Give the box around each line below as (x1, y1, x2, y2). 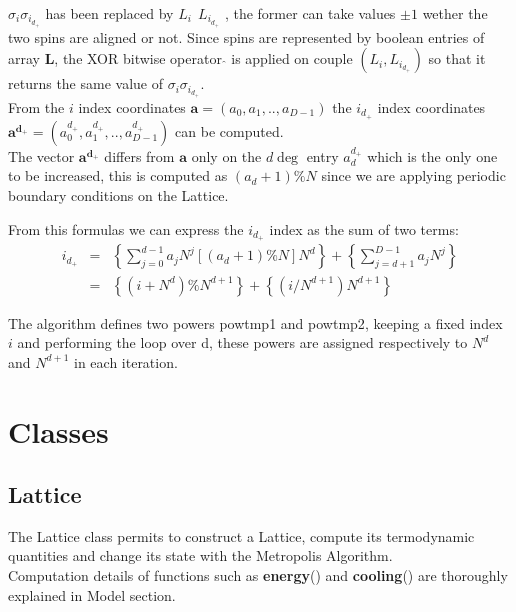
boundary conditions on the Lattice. (8, 185, 229, 206)
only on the (191, 145, 262, 166)
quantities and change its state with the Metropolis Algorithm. (8, 545, 393, 566)
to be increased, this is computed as (8, 165, 228, 186)
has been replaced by (45, 3, 174, 23)
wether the (422, 3, 488, 23)
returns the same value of (8, 73, 163, 94)
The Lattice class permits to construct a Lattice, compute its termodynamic (8, 525, 475, 546)
